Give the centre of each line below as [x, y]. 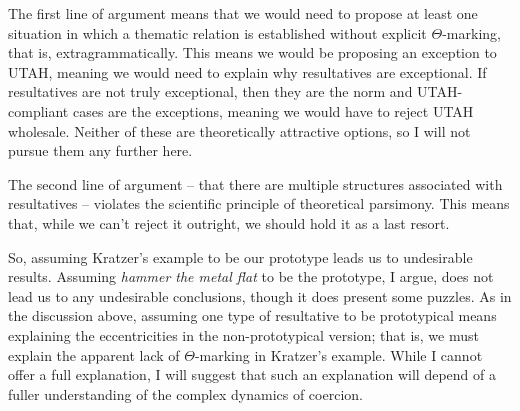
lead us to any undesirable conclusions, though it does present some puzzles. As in [260, 295]
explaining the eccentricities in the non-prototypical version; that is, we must [243, 334]
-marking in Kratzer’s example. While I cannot [338, 354]
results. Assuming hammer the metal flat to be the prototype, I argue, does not [251, 276]
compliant [38, 110]
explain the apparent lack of [94, 354]
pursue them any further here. [100, 150]
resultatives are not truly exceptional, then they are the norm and [210, 91]
